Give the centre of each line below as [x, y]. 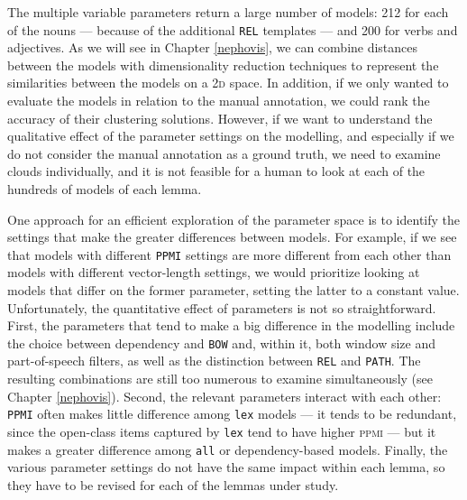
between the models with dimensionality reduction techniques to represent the [223, 65]
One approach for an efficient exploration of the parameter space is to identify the [234, 219]
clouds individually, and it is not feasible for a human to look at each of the [216, 171]
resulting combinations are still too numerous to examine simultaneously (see [220, 379]
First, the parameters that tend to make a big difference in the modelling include [231, 325]
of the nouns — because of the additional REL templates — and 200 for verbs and [233, 29]
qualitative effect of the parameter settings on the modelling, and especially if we [231, 136]
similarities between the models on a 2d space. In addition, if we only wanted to [228, 83]
